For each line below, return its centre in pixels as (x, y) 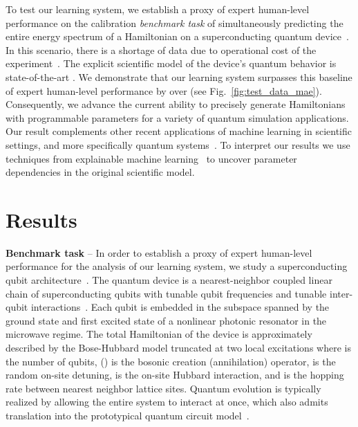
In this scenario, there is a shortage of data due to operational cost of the (161, 49)
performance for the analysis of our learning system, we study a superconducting (177, 266)
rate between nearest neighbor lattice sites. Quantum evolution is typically (163, 388)
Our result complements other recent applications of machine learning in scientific (179, 131)
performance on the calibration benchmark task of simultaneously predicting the (175, 22)
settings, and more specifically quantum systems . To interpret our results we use (178, 144)
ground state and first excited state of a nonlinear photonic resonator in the (166, 320)
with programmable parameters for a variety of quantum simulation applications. (177, 117)
